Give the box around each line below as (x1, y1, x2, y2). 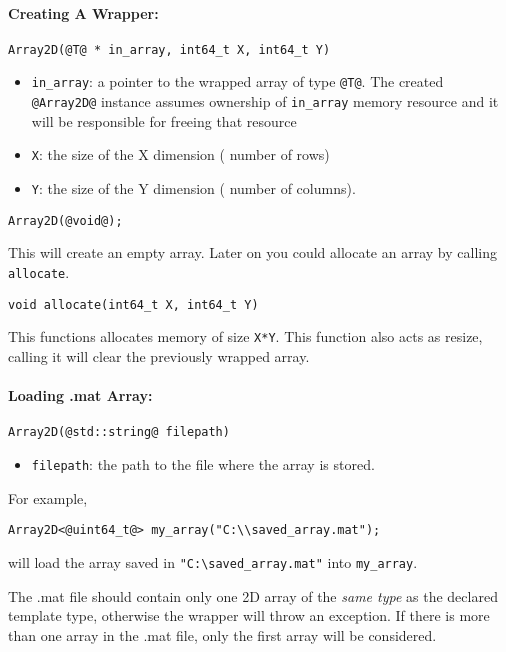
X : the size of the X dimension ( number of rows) (31, 144, 330, 165)
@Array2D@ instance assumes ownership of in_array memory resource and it (31, 91, 499, 112)
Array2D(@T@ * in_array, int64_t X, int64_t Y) (8, 42, 331, 57)
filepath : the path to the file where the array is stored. (31, 453, 375, 474)
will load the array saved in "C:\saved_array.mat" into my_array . (8, 551, 418, 572)
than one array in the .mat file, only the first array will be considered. (8, 624, 437, 645)
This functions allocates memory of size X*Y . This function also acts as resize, (8, 326, 483, 347)
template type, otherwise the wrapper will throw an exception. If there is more (8, 605, 490, 626)
